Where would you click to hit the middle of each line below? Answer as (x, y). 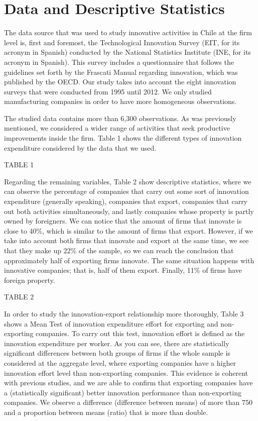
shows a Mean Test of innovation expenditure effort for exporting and (111, 323)
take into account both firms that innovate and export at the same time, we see (126, 240)
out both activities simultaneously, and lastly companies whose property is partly (129, 211)
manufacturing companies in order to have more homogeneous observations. (120, 101)
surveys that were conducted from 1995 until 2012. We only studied (108, 91)
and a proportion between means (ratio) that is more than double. (106, 412)
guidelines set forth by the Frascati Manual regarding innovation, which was (121, 72)
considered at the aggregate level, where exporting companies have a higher (120, 362)
